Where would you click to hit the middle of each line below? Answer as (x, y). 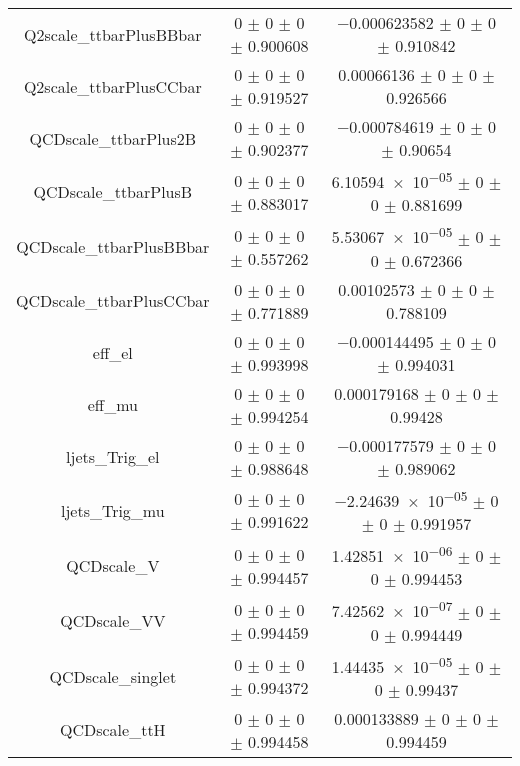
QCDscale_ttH (112, 730)
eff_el (112, 353)
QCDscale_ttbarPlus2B (113, 138)
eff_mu (112, 405)
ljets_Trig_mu (112, 510)
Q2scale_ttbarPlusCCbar (112, 86)
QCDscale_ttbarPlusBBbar (113, 247)
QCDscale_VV (113, 621)
